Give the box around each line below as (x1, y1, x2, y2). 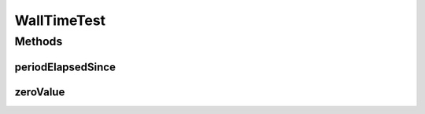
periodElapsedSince (14, 60, 116, 73)
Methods (14, 34, 63, 48)
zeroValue (14, 85, 65, 98)
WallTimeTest (14, 12, 106, 29)
